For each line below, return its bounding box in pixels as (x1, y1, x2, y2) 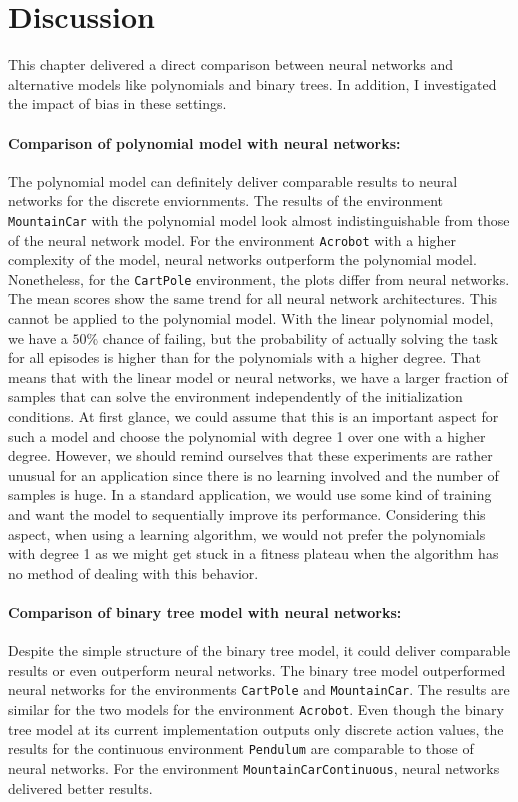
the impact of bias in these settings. (8, 93, 227, 114)
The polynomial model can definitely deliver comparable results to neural (8, 170, 458, 191)
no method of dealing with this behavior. (8, 562, 259, 583)
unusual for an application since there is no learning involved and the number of (8, 464, 499, 485)
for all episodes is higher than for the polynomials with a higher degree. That (8, 347, 482, 368)
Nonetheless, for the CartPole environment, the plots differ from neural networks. (8, 268, 510, 289)
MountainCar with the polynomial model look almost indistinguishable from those (8, 209, 510, 230)
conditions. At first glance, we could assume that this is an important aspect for (8, 406, 499, 427)
